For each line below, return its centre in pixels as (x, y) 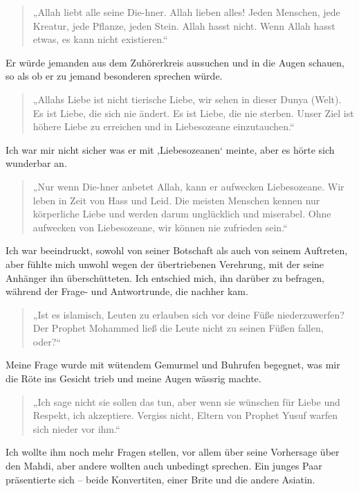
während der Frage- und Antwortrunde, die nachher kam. (127, 291)
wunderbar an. (36, 163)
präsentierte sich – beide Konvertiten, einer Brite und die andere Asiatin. (160, 479)
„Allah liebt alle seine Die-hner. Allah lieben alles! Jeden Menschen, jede (186, 12)
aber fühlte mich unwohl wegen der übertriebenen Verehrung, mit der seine (165, 264)
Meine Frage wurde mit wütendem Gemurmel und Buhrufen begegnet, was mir (173, 365)
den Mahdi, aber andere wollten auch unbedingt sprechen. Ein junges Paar (164, 466)
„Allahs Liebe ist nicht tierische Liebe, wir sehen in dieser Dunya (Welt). (187, 99)
